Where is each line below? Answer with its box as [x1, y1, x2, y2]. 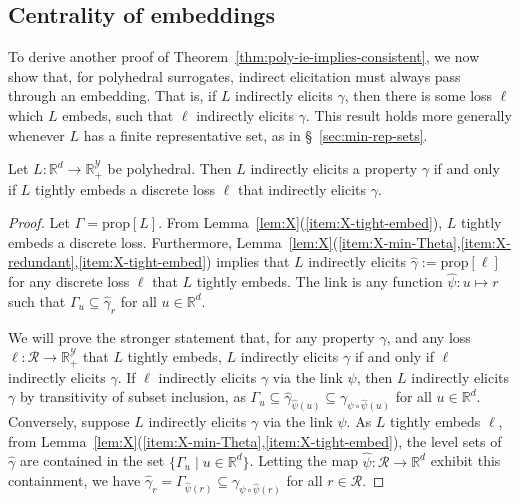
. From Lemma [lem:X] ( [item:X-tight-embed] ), [158, 212, 443, 233]
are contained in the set [19, 450, 165, 471]
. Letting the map [249, 450, 358, 471]
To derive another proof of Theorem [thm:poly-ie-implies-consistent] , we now [8, 46, 480, 67]
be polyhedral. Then [107, 158, 232, 179]
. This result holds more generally [305, 104, 512, 125]
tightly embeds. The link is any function [196, 271, 443, 292]
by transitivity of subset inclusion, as [19, 386, 246, 407]
